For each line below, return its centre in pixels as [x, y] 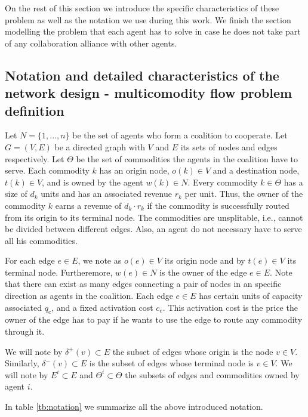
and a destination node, [256, 170]
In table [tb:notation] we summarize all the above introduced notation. [134, 407]
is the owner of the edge [203, 272]
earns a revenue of [88, 205]
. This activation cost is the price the [230, 307]
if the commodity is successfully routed [218, 205]
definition [35, 110]
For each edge [30, 260]
